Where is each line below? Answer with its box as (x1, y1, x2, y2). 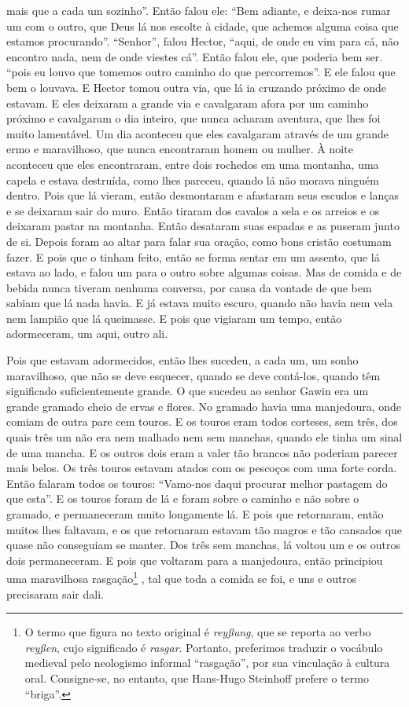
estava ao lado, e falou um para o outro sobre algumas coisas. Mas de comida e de (6, 264, 402, 280)
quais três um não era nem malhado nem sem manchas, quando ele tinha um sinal (6, 429, 403, 445)
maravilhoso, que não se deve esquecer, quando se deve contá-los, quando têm (6, 367, 381, 383)
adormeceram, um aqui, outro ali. (6, 325, 168, 342)
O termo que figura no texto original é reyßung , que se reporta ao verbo (24, 624, 371, 640)
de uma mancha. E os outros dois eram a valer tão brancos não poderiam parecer (6, 444, 398, 460)
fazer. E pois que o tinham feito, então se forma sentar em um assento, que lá (6, 248, 380, 265)
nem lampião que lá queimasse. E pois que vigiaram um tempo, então (6, 310, 342, 326)
